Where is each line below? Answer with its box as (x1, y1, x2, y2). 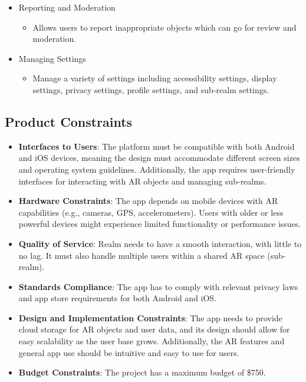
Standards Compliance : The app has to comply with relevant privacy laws (18, 280, 298, 292)
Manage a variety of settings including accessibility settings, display (32, 72, 277, 84)
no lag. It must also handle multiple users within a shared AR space (18, 249, 265, 261)
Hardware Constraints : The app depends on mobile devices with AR (18, 195, 278, 207)
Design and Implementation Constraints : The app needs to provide (18, 311, 282, 324)
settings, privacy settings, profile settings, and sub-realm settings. (32, 83, 269, 95)
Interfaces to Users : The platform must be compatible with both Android (18, 140, 295, 152)
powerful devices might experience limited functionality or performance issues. (18, 218, 301, 230)
